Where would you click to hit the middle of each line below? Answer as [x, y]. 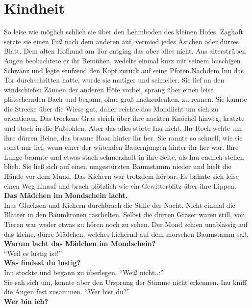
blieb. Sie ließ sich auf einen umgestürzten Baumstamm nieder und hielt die [118, 166]
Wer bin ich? [26, 301]
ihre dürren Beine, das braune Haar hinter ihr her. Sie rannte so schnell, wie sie [123, 137]
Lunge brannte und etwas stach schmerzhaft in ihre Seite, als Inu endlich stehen [124, 156]
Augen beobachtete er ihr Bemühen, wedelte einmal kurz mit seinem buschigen [122, 60]
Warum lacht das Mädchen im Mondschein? [80, 243]
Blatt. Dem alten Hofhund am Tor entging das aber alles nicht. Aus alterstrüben [125, 51]
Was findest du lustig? [42, 263]
